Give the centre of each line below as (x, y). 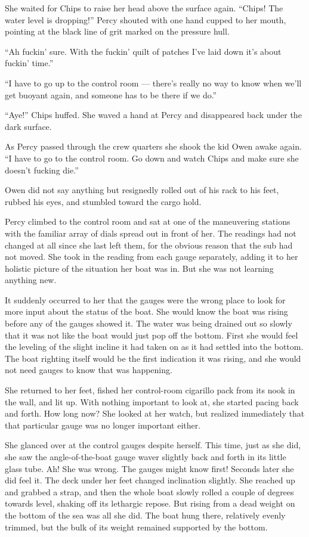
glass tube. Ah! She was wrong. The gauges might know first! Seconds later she (149, 468)
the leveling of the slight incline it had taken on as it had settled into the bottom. (154, 347)
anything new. (31, 280)
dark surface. (28, 126)
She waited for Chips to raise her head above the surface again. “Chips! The (144, 8)
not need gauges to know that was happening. (89, 370)
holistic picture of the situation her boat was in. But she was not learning (139, 268)
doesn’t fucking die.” (42, 170)
